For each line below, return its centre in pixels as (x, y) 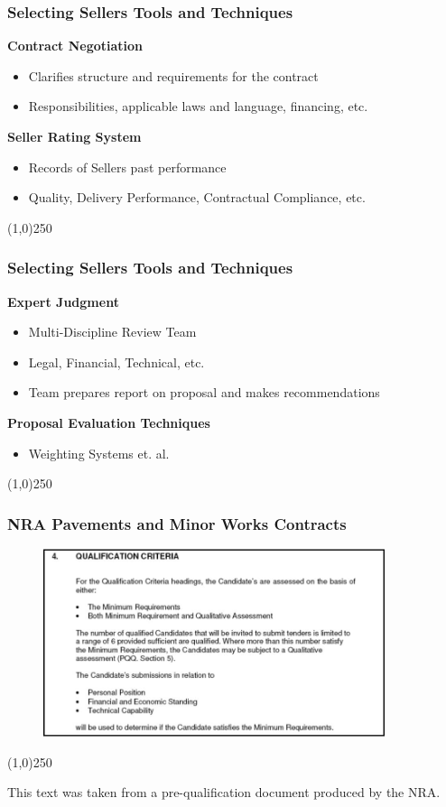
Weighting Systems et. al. (99, 453)
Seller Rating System (74, 136)
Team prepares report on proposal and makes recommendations (204, 392)
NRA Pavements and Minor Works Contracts (177, 523)
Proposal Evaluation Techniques (109, 422)
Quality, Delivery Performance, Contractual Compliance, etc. (197, 197)
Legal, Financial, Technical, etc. (116, 362)
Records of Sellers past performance (127, 167)
